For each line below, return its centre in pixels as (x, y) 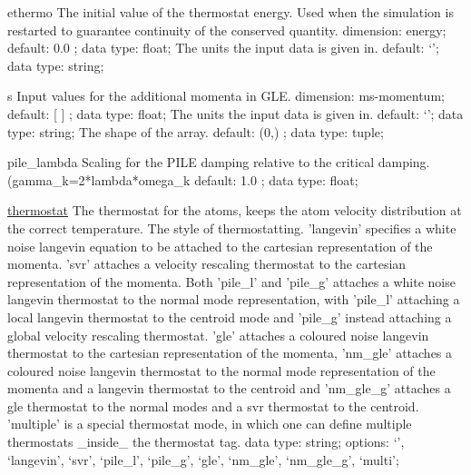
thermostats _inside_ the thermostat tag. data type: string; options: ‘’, (206, 442)
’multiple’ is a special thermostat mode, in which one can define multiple (210, 424)
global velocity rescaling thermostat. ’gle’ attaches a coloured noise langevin (218, 335)
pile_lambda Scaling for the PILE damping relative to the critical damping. (219, 162)
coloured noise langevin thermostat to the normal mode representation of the (221, 370)
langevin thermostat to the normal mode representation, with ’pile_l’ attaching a (234, 299)
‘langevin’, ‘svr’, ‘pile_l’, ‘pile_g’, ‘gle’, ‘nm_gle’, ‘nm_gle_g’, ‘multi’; (203, 459)
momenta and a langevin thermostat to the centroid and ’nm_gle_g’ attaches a (229, 388)
